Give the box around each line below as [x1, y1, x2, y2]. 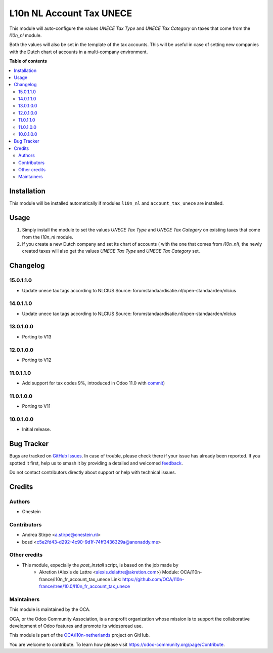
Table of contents [9, 58, 48, 64]
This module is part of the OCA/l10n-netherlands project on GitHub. [9, 632, 150, 638]
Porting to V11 [22, 403, 51, 409]
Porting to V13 [22, 333, 52, 339]
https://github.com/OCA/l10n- [122, 576, 185, 582]
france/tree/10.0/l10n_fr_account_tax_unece [39, 583, 130, 590]
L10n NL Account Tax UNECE [9, 8, 132, 19]
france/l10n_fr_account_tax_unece [39, 576, 111, 582]
